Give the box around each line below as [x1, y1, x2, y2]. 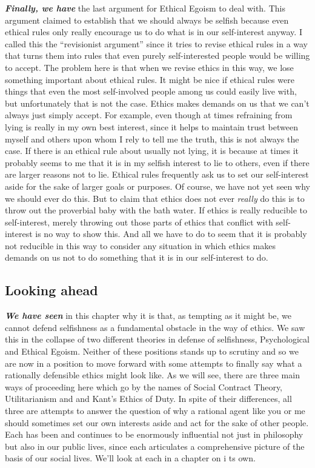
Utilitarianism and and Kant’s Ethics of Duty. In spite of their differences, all [5, 392, 292, 405]
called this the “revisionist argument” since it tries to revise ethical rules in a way [5, 37, 308, 50]
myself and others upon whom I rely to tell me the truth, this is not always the [5, 132, 299, 145]
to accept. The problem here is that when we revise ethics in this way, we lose [5, 61, 294, 73]
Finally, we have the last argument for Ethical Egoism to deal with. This [5, 2, 285, 14]
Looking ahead [5, 281, 98, 299]
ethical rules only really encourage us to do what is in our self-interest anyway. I [5, 25, 302, 38]
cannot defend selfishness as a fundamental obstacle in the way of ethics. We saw [5, 321, 305, 333]
